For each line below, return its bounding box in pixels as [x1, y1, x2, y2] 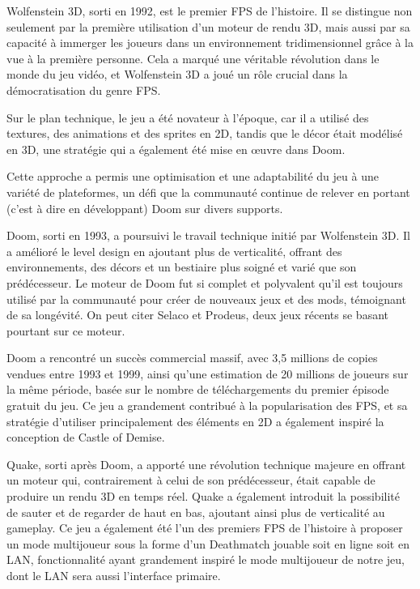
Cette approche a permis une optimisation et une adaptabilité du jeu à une [6, 168, 379, 185]
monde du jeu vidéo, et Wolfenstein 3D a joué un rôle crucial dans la [6, 66, 348, 83]
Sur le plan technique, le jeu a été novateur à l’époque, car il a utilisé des [6, 109, 369, 126]
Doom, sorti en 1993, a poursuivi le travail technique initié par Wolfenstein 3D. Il [6, 227, 410, 244]
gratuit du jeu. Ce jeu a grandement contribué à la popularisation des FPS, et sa [6, 397, 408, 414]
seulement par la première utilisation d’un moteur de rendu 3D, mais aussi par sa [6, 18, 410, 35]
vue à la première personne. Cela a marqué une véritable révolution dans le [6, 49, 380, 66]
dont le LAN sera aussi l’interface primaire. [6, 567, 221, 583]
